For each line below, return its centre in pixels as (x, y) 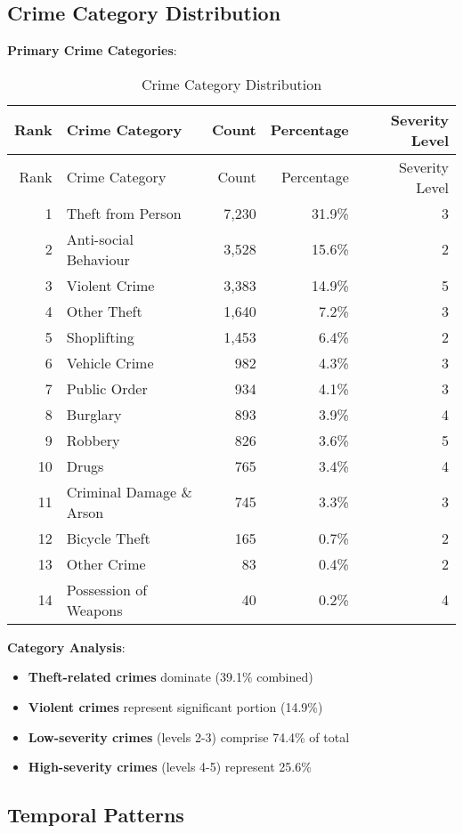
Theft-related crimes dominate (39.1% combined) (171, 677)
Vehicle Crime (110, 362)
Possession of (107, 589)
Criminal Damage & (129, 491)
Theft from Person (124, 213)
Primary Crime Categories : (92, 50)
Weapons (94, 610)
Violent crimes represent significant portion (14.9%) (175, 706)
